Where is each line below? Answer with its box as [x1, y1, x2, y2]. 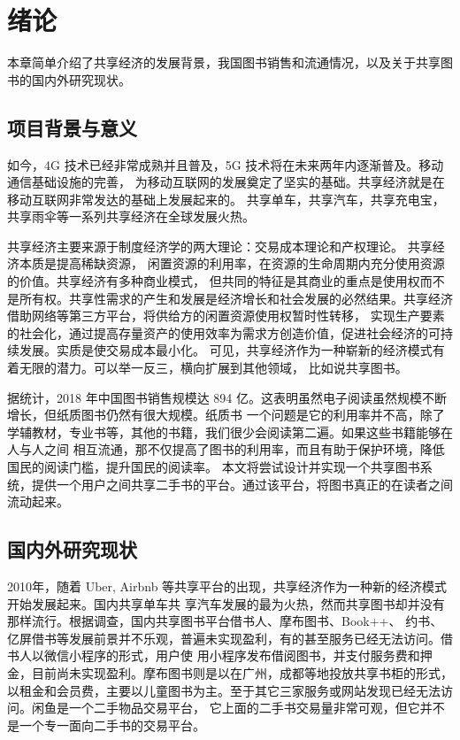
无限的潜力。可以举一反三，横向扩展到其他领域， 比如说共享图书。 [19, 358, 408, 377]
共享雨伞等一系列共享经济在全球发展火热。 [7, 207, 255, 226]
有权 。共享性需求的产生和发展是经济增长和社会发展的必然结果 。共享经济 [31, 289, 453, 307]
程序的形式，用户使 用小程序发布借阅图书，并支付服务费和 [80, 646, 420, 665]
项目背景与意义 [7, 113, 137, 141]
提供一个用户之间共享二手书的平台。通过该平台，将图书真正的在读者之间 [31, 474, 453, 493]
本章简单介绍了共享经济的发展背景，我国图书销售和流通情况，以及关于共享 [7, 53, 441, 72]
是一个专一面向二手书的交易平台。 [7, 715, 205, 734]
